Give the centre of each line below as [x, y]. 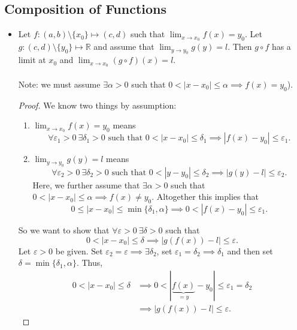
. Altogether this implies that [205, 196]
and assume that [124, 46]
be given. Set [79, 250]
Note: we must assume [59, 84]
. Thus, [90, 262]
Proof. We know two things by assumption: [97, 105]
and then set [250, 250]
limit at [32, 60]
